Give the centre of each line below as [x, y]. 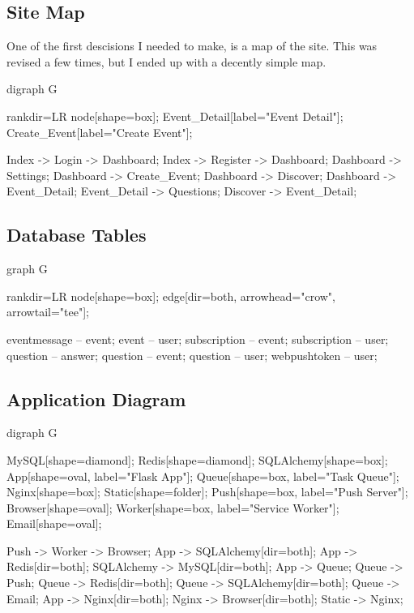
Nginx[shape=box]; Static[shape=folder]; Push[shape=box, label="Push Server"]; [207, 492]
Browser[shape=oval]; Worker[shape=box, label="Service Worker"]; [173, 507]
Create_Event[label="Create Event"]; [100, 132]
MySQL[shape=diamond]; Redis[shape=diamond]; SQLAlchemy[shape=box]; [197, 459]
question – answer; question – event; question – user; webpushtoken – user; [192, 355]
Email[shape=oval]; [54, 523]
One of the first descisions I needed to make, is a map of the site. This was [192, 46]
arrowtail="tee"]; [48, 312]
